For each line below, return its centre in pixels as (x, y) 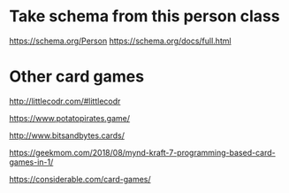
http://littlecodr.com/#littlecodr (65, 101)
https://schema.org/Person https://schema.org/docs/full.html (120, 41)
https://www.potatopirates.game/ (70, 118)
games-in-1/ (31, 162)
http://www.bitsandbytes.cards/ (67, 135)
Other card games (76, 77)
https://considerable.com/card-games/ (80, 179)
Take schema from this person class (144, 16)
